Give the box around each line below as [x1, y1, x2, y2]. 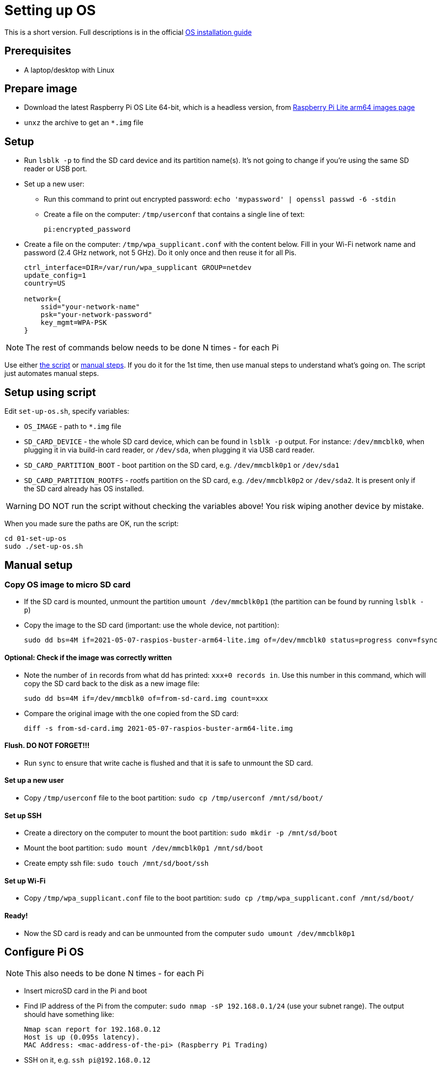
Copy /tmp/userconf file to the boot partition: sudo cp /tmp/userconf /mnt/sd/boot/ [24, 794, 323, 802]
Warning [6, 501, 37, 511]
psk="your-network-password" [40, 311, 153, 319]
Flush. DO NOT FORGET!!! [4, 741, 90, 750]
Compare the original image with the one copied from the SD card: [24, 709, 239, 718]
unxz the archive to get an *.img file [24, 118, 144, 127]
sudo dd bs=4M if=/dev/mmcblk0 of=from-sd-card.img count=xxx [24, 694, 268, 702]
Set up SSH [4, 811, 42, 820]
